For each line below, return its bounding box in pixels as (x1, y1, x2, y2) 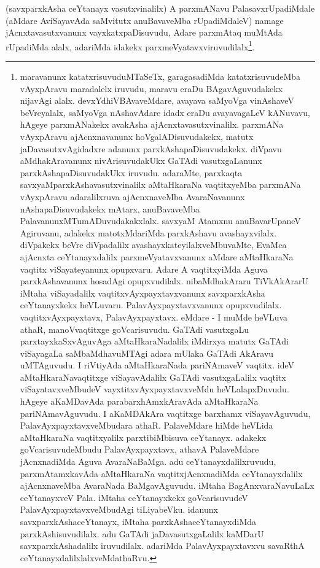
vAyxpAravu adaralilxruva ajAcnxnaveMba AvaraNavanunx (20, 190, 245, 203)
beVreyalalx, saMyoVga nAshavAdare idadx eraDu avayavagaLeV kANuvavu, (20, 106, 310, 119)
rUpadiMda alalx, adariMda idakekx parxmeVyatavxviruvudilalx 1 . (6, 38, 255, 53)
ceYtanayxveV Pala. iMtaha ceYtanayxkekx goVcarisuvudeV (20, 491, 248, 504)
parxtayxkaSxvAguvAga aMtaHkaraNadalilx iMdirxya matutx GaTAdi (20, 335, 289, 348)
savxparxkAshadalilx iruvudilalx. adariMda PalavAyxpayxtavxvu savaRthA (20, 539, 305, 552)
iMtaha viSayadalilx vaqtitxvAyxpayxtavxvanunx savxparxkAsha (20, 286, 265, 299)
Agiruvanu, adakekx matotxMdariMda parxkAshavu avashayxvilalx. (20, 226, 277, 239)
